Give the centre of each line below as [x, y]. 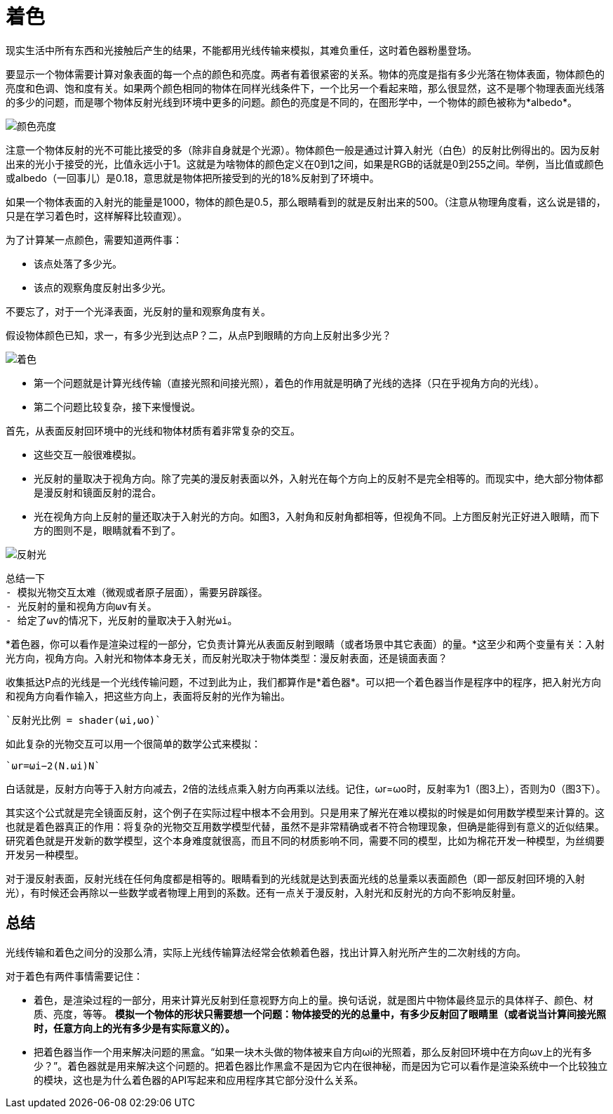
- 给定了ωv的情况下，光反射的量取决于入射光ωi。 [122, 620]
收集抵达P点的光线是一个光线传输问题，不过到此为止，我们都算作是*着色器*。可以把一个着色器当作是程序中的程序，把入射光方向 [303, 682]
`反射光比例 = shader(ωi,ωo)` [83, 720]
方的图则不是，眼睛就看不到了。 [107, 530]
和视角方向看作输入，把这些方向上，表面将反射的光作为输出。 [148, 696]
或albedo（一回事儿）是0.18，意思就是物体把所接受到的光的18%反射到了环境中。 [193, 178]
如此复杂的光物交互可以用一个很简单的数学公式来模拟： [133, 743]
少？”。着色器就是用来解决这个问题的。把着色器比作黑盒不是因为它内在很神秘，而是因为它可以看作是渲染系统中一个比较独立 [321, 1066]
